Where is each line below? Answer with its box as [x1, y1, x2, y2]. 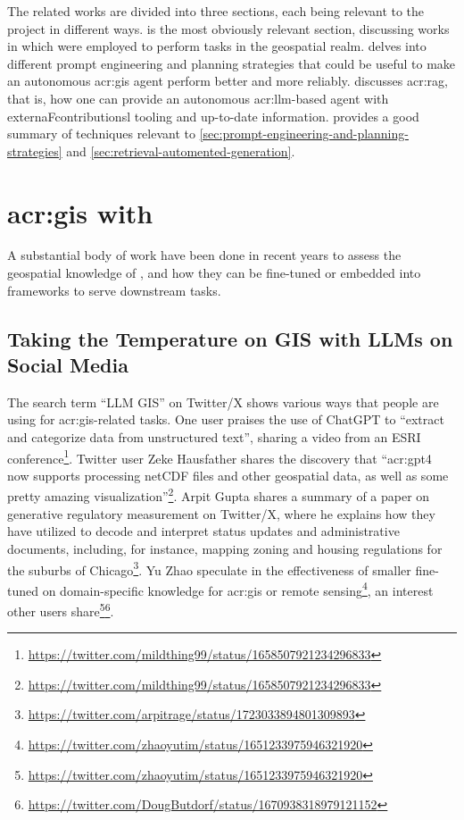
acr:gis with [7, 194, 153, 230]
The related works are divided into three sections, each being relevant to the [7, 2, 425, 20]
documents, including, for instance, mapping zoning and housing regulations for [7, 539, 443, 557]
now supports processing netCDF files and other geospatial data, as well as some [7, 465, 449, 484]
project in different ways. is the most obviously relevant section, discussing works [7, 19, 450, 38]
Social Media [7, 351, 128, 379]
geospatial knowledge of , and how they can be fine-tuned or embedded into [7, 264, 421, 282]
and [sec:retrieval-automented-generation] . [66, 141, 295, 160]
